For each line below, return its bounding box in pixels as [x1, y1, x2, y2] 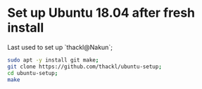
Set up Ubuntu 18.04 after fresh [7, 5, 196, 21]
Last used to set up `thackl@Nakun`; [7, 43, 113, 51]
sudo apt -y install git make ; [7, 56, 99, 64]
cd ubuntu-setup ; [7, 69, 58, 76]
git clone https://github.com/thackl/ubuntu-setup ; [7, 63, 162, 70]
